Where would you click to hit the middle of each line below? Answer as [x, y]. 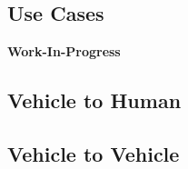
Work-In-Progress [64, 51]
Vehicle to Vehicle [94, 153]
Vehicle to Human [94, 100]
